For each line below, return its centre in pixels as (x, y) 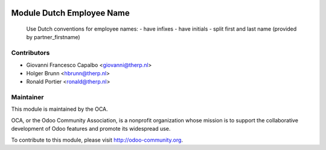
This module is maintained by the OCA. (59, 109)
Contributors (30, 53)
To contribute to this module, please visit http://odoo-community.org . (97, 140)
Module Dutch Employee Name (70, 13)
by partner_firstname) (53, 37)
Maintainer (27, 98)
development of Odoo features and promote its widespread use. (91, 129)
